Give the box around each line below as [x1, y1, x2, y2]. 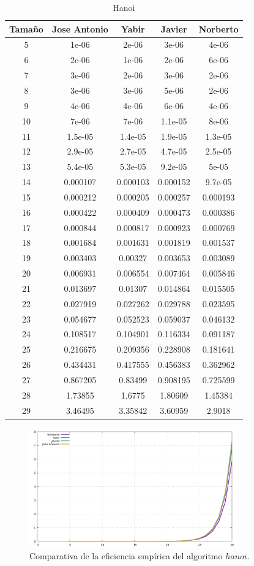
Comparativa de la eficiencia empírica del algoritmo [29, 549, 223, 562]
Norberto [198, 22, 239, 35]
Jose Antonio [51, 22, 108, 35]
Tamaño [9, 22, 43, 35]
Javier [160, 22, 187, 35]
